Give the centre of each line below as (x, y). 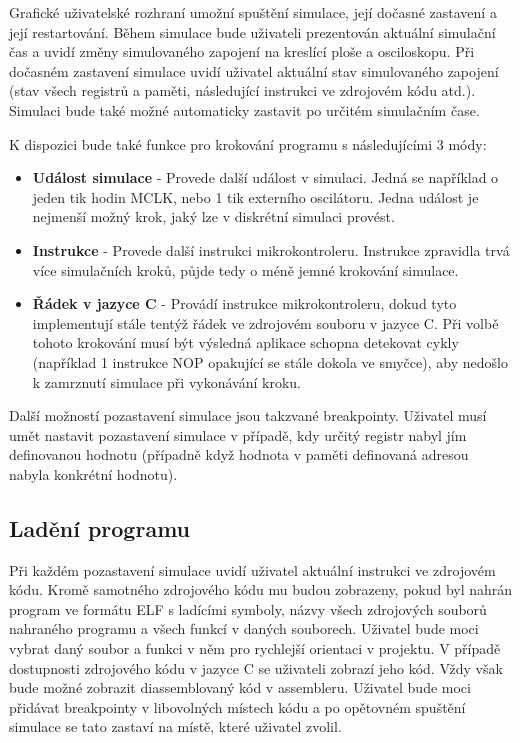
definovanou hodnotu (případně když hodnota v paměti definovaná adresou (239, 454)
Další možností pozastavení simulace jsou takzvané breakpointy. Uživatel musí (248, 415)
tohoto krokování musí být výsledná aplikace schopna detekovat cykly (245, 342)
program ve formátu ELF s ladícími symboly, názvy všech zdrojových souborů (248, 608)
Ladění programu (99, 527)
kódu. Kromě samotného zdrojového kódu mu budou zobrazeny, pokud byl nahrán (261, 589)
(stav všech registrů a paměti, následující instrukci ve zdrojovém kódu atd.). (242, 90)
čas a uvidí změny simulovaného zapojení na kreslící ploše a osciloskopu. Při (242, 51)
